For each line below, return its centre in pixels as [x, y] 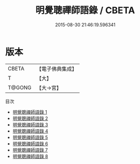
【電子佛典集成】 [57, 69]
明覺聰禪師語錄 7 [30, 150]
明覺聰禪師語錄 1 [30, 112]
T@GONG [20, 88]
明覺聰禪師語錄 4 [30, 131]
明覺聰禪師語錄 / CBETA [85, 10]
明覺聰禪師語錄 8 [30, 156]
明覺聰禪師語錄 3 [30, 125]
